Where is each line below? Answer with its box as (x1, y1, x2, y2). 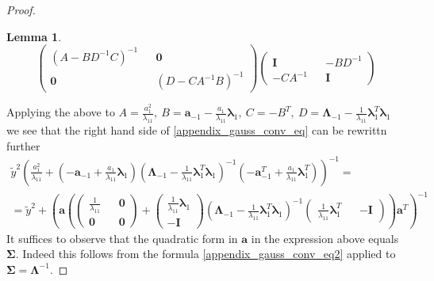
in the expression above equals (251, 230, 399, 246)
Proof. (6, 2, 36, 17)
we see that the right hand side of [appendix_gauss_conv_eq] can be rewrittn (6, 121, 387, 138)
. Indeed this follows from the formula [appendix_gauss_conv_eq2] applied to (15, 245, 396, 262)
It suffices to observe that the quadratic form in (6, 230, 238, 246)
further (6, 137, 40, 154)
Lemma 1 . (6, 28, 62, 44)
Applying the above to (6, 104, 115, 120)
